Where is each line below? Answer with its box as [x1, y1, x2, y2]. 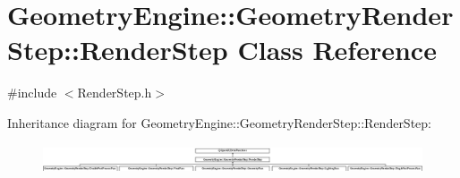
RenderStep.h [77, 83, 152, 102]
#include [7, 83, 57, 102]
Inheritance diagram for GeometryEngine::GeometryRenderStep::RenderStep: [7, 113, 431, 131]
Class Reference [237, 31, 437, 68]
